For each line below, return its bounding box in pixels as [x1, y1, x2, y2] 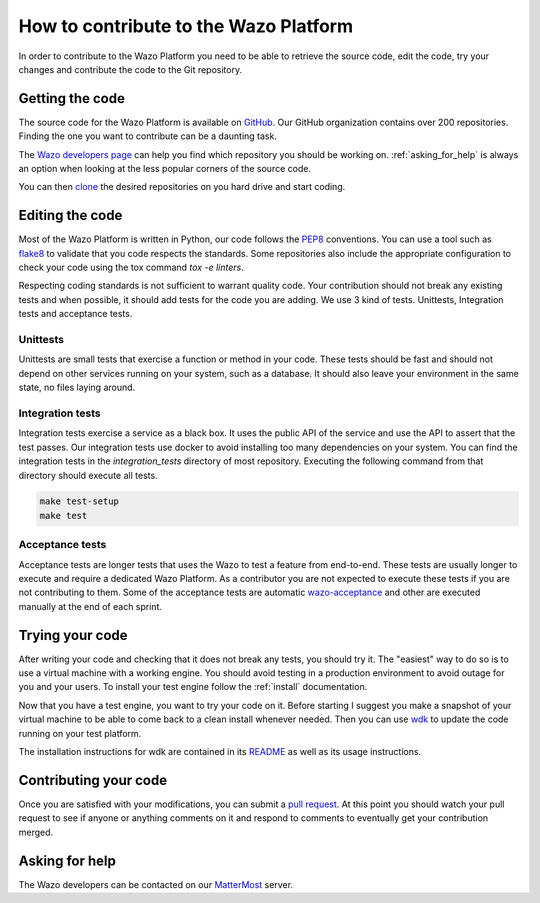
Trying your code [18, 626, 129, 644]
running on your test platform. [18, 727, 142, 739]
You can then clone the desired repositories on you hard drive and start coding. [18, 181, 346, 193]
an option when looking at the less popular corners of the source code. [18, 163, 312, 175]
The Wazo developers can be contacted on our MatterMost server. [18, 878, 294, 890]
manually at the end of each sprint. [18, 600, 163, 612]
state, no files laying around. [18, 381, 136, 394]
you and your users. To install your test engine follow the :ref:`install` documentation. [18, 681, 368, 693]
